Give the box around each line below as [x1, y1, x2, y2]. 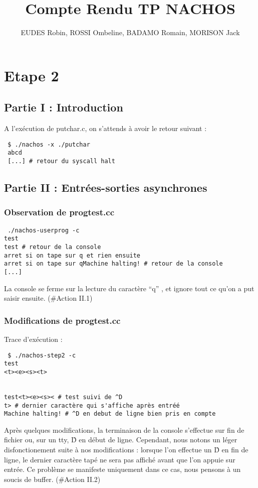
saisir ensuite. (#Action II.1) [4, 293, 93, 303]
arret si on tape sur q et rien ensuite [4, 252, 141, 259]
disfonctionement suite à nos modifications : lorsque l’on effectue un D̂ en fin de [4, 444, 248, 455]
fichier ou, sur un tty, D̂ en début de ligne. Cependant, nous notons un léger [4, 434, 237, 445]
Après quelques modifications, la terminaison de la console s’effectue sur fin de [4, 424, 244, 435]
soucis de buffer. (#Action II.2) [4, 473, 101, 484]
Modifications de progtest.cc [4, 314, 121, 326]
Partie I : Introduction [4, 99, 123, 115]
